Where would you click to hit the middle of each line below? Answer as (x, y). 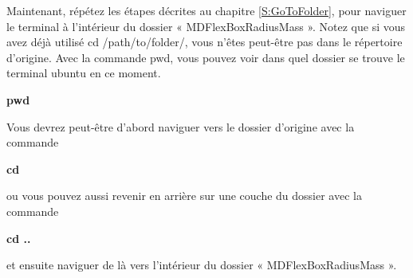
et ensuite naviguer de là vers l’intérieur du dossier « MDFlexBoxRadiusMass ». (202, 265)
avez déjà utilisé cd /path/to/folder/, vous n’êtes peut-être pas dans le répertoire (205, 42)
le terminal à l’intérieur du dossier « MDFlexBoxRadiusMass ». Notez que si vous (206, 26)
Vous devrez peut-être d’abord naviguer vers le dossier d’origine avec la (181, 126)
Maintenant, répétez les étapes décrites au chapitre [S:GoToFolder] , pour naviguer (206, 10)
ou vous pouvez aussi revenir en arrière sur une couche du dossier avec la (184, 196)
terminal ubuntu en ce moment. (84, 73)
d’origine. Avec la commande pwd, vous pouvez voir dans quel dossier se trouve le (206, 57)
